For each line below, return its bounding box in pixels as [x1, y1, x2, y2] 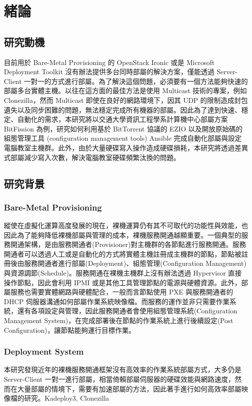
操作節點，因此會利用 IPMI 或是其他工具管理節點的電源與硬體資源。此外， [4, 277, 241, 287]
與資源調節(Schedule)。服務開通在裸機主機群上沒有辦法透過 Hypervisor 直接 [4, 268, 242, 278]
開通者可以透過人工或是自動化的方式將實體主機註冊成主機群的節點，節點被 [4, 248, 241, 259]
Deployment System [4, 345, 84, 357]
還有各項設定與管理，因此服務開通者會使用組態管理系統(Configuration [17, 306, 237, 316]
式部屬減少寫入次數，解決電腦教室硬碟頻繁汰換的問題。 [4, 152, 180, 162]
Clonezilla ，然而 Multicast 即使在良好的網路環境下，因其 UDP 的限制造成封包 [4, 95, 248, 105]
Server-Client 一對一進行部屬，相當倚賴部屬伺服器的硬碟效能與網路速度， [4, 374, 235, 384]
